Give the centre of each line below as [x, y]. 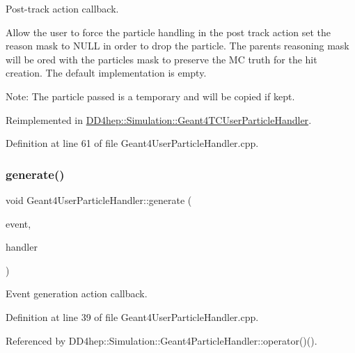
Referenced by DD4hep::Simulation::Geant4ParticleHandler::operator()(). [161, 340]
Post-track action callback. [62, 8]
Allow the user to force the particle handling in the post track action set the [168, 32]
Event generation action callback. [77, 293]
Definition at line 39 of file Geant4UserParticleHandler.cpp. [132, 316]
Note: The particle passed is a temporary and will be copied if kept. [150, 96]
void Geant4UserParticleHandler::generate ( [99, 199]
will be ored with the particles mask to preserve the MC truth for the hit [161, 59]
